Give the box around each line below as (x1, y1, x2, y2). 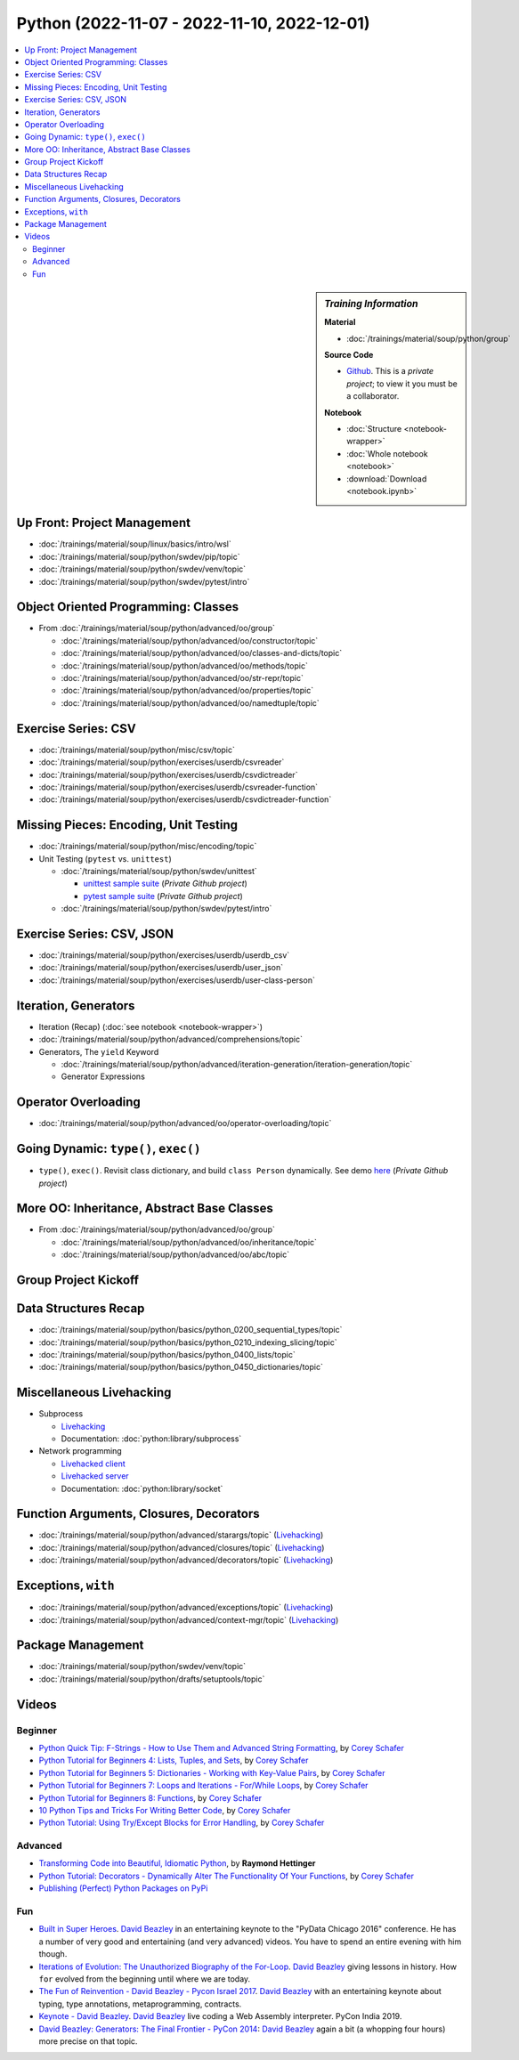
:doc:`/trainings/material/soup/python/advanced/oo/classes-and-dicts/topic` (61, 648, 343, 659)
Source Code (324, 350, 374, 361)
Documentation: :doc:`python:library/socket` (61, 1483, 223, 1494)
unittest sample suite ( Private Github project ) (83, 878, 248, 889)
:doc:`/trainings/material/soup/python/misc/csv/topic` (38, 744, 236, 755)
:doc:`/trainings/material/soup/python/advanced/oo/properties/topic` (61, 685, 314, 696)
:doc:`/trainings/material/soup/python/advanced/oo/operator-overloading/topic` (38, 1118, 332, 1129)
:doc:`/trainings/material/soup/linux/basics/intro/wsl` (38, 539, 231, 549)
